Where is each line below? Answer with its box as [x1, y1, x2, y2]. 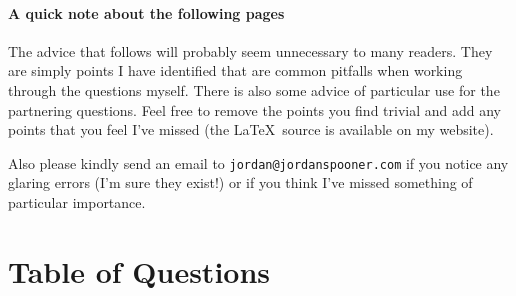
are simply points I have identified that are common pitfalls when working [8, 60, 463, 81]
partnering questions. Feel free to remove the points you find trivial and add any [8, 99, 501, 120]
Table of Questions [8, 250, 271, 291]
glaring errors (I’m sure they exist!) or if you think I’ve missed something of [8, 172, 473, 193]
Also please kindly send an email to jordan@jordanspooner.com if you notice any [8, 152, 509, 173]
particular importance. [8, 192, 146, 213]
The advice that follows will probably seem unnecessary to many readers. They [8, 40, 493, 61]
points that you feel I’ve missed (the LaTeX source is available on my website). [8, 119, 494, 140]
